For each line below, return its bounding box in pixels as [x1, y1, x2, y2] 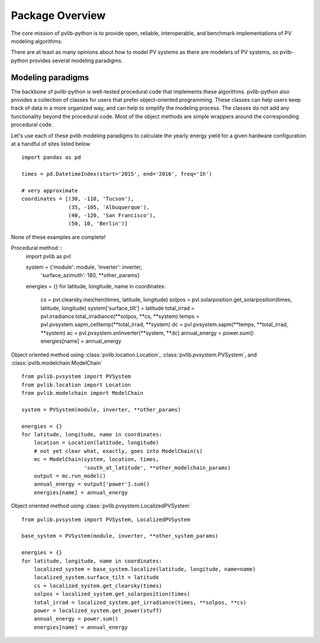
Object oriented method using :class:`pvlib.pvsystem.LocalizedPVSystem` [11, 502, 191, 509]
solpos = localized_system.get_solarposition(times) [33, 591, 191, 597]
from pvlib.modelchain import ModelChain [21, 390, 143, 397]
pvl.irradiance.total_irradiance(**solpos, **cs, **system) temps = [40, 313, 200, 320]
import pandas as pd [21, 154, 81, 161]
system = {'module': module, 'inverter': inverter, [25, 263, 142, 271]
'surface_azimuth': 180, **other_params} [40, 272, 140, 279]
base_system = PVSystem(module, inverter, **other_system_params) [21, 533, 219, 539]
